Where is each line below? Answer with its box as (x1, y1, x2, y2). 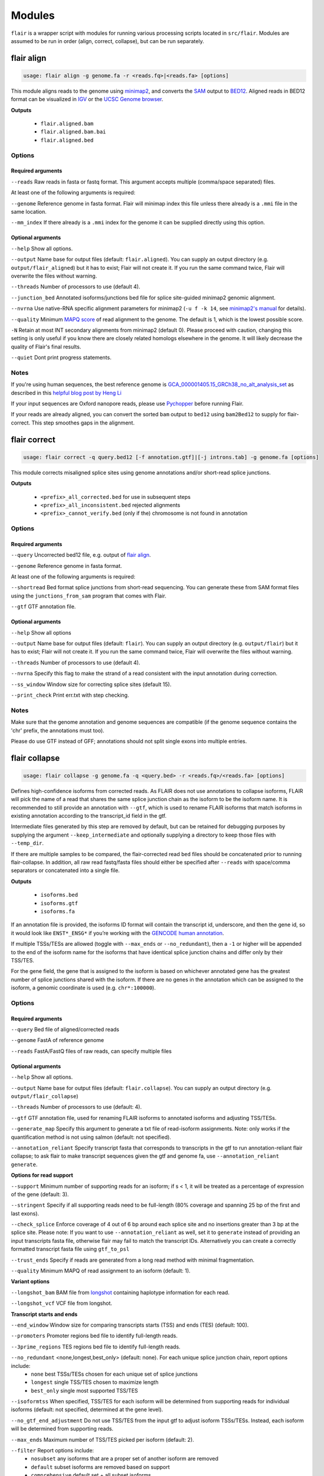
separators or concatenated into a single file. (11, 867, 120, 874)
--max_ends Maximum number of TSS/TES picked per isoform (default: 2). (11, 1436, 194, 1443)
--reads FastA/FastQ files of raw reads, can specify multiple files (11, 1047, 172, 1054)
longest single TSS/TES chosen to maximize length (31, 1379, 159, 1386)
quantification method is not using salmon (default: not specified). (11, 1134, 171, 1141)
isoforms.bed (40, 892, 78, 899)
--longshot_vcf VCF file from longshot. (11, 1299, 112, 1307)
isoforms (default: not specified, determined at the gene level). (11, 1406, 163, 1413)
